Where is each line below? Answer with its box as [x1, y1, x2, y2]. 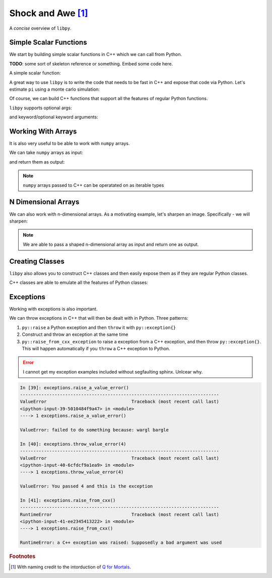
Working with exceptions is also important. [9, 306, 98, 312]
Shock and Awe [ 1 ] [9, 8, 88, 19]
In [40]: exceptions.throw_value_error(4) [20, 441, 126, 447]
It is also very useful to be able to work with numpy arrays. [9, 140, 130, 147]
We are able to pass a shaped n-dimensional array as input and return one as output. [23, 241, 199, 247]
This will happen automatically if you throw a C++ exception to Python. [22, 345, 171, 351]
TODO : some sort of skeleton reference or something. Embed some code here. [9, 60, 173, 66]
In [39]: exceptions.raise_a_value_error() [20, 385, 129, 390]
